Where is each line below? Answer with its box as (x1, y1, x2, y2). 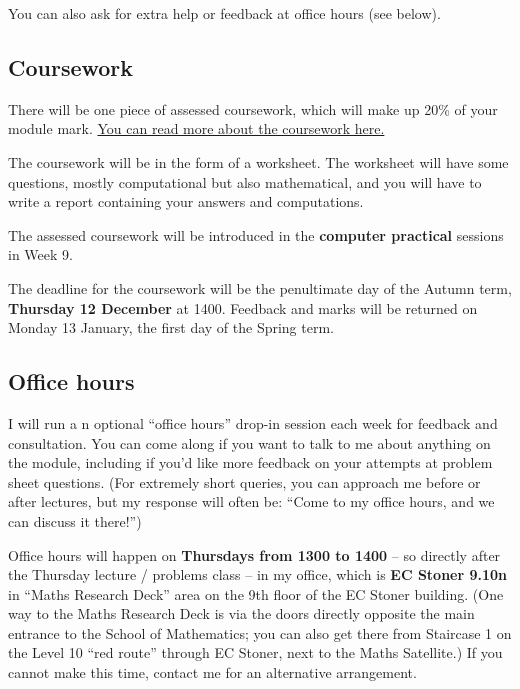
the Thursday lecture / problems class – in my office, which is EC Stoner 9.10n (8, 564, 508, 585)
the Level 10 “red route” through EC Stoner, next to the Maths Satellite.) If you (8, 642, 503, 663)
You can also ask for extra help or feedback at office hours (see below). (8, 3, 441, 23)
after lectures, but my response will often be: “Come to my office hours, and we (8, 491, 495, 512)
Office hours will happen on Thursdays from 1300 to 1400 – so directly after (8, 544, 501, 565)
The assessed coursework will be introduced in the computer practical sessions (8, 224, 504, 245)
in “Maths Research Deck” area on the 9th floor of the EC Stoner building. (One (8, 583, 504, 604)
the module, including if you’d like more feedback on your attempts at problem (8, 452, 493, 473)
